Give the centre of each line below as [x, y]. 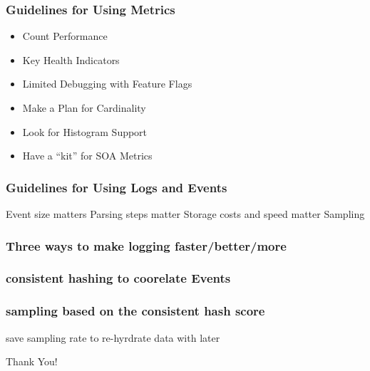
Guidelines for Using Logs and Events [117, 187]
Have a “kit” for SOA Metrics [87, 156]
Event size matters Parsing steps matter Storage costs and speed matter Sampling [185, 214]
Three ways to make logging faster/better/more [146, 245]
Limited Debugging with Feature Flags [107, 84]
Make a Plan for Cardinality [84, 108]
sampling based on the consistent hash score [135, 311]
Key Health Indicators [71, 59]
